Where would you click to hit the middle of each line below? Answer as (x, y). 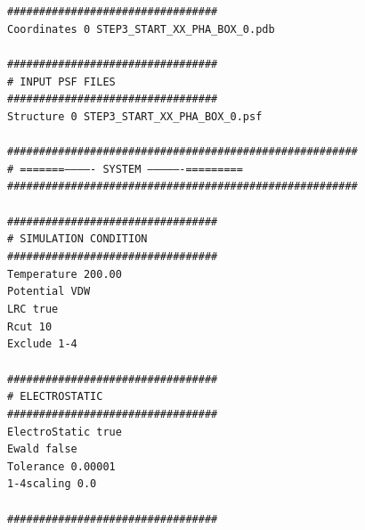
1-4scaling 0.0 (52, 484)
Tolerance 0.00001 (61, 466)
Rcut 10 (30, 326)
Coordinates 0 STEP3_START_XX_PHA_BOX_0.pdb (141, 29)
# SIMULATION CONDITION (77, 239)
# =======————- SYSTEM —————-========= (125, 169)
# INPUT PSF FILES (61, 82)
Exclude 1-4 (42, 344)
